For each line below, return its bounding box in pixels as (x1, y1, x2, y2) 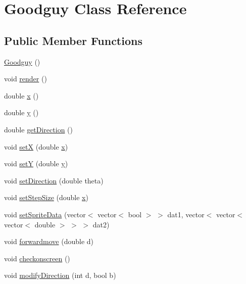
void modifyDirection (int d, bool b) (4, 270, 116, 280)
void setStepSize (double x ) (4, 192, 88, 203)
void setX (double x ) (4, 141, 68, 152)
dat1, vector (167, 209, 205, 219)
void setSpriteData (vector (4, 209, 86, 219)
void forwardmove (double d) (4, 236, 94, 247)
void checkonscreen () (4, 253, 70, 263)
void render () (4, 73, 47, 84)
